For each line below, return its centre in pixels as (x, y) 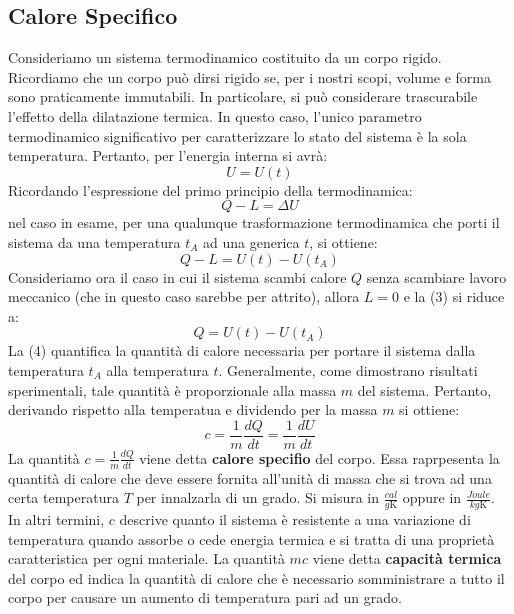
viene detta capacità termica (407, 558)
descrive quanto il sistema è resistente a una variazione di (295, 519)
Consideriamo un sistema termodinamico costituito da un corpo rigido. (225, 57)
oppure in (432, 497)
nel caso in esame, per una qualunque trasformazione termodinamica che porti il (254, 222)
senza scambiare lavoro (436, 276)
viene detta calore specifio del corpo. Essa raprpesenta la (319, 457)
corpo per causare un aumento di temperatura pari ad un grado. (205, 597)
